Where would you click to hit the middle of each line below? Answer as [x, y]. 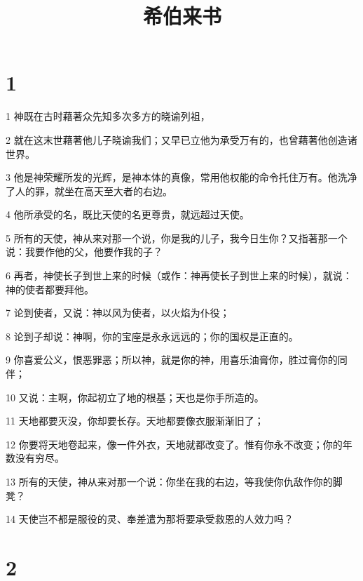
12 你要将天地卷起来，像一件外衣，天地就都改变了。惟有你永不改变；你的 [174, 444]
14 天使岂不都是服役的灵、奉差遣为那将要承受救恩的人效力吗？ [150, 519]
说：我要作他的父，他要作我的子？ [84, 252]
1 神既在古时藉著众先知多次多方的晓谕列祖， [108, 116]
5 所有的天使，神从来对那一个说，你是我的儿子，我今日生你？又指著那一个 [177, 238]
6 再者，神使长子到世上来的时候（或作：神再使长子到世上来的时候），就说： [179, 275]
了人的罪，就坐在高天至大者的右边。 [89, 191]
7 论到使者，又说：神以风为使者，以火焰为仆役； [118, 313]
